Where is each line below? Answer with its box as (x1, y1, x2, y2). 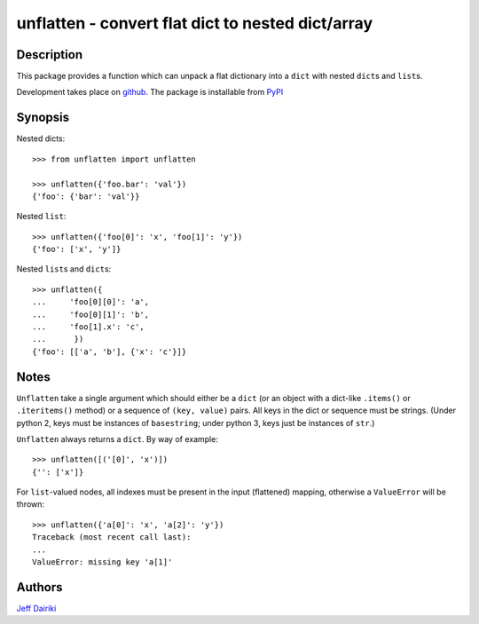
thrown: (16, 499, 44, 509)
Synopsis (16, 110, 70, 125)
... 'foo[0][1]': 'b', (32, 309, 150, 320)
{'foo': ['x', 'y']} (32, 244, 122, 255)
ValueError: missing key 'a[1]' (32, 557, 173, 567)
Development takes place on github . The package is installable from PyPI (16, 87, 284, 98)
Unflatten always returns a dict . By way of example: (16, 433, 219, 444)
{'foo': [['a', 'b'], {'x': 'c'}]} (32, 346, 187, 357)
